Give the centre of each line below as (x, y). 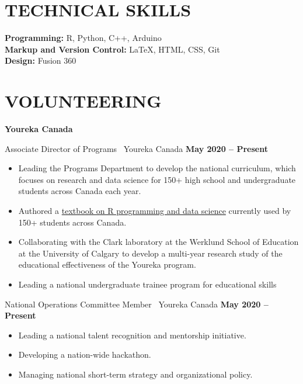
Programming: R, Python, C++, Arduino (83, 38)
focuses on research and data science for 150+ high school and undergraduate (157, 179)
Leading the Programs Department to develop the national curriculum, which (157, 168)
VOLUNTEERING (83, 101)
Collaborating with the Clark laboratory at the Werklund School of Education (159, 242)
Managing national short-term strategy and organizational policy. (135, 374)
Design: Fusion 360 (41, 60)
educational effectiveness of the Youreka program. (107, 264)
